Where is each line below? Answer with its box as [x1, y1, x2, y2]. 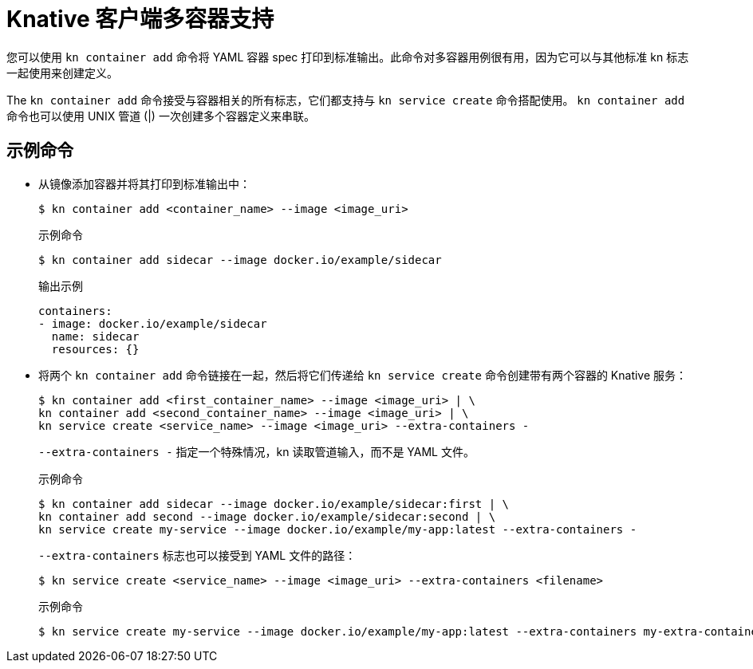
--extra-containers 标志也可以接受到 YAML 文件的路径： [38, 548, 357, 562]
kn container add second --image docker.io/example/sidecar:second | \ [38, 510, 496, 523]
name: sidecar [51, 329, 140, 343]
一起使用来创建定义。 [6, 65, 118, 80]
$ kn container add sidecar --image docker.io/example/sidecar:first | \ [38, 497, 510, 510]
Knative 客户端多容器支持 [6, 6, 274, 33]
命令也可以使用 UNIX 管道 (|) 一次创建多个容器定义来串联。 [6, 108, 315, 123]
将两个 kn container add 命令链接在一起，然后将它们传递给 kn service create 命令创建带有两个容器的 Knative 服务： [38, 368, 688, 382]
